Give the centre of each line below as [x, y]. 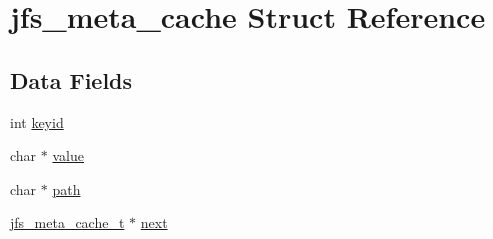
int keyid [37, 121]
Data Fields [71, 79]
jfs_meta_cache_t [67, 222]
